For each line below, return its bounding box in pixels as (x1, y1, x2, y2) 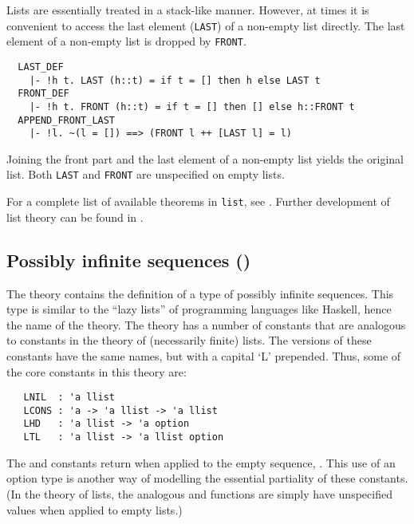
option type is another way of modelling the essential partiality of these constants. (6, 470, 408, 487)
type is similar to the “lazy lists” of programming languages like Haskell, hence (6, 301, 392, 317)
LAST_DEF (18, 61, 64, 73)
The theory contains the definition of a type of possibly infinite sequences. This (6, 285, 394, 301)
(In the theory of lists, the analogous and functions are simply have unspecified (6, 485, 392, 502)
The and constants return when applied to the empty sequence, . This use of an (6, 454, 396, 471)
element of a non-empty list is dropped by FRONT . (6, 33, 246, 49)
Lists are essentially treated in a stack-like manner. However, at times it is (6, 2, 369, 18)
